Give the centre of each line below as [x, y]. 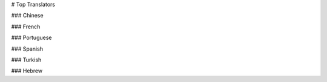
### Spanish [27, 49]
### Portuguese [31, 38]
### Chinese [27, 16]
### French [26, 27]
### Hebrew [27, 71]
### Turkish [26, 60]
